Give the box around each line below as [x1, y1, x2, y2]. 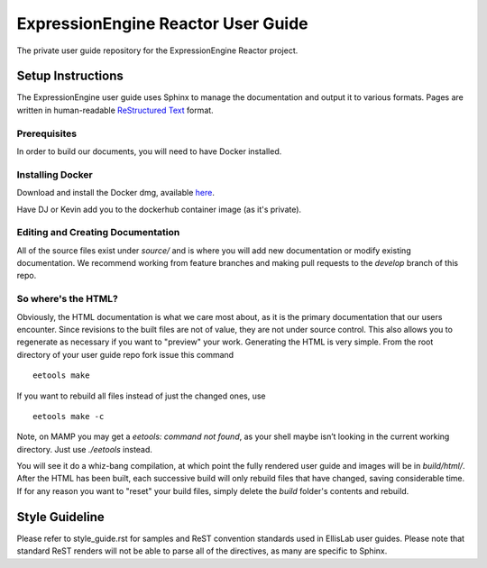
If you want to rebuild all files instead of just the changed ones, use [16, 390, 266, 401]
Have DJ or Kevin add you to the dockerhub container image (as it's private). [16, 204, 302, 215]
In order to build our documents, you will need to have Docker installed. [16, 145, 282, 157]
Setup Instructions [16, 69, 124, 84]
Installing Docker [16, 168, 94, 180]
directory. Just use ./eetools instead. [16, 444, 153, 454]
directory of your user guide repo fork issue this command [16, 349, 234, 360]
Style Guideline [16, 509, 106, 525]
